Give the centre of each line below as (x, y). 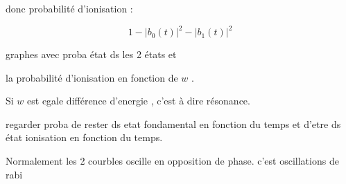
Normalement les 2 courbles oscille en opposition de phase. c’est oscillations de (172, 161)
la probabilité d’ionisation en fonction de (92, 77)
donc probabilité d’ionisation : (69, 8)
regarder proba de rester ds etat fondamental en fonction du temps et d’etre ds (173, 123)
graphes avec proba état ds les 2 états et (91, 54)
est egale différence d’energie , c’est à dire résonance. (139, 101)
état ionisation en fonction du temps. (84, 137)
